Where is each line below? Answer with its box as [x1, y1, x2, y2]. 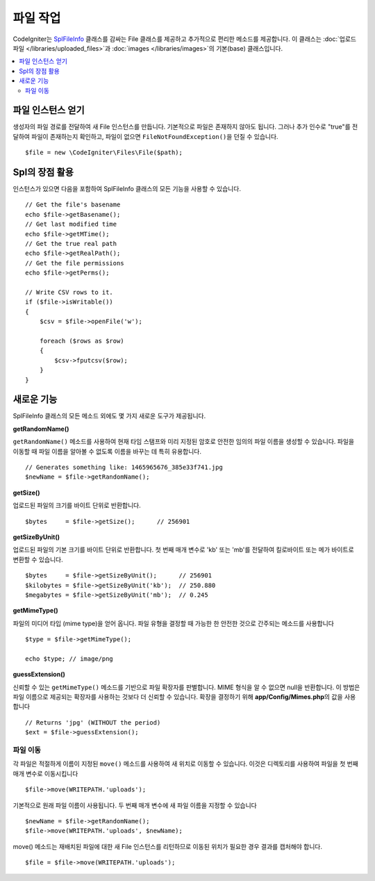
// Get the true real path [25, 240, 117, 248]
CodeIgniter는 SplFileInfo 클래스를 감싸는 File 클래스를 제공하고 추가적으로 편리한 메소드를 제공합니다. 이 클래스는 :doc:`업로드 [12, 35, 357, 43]
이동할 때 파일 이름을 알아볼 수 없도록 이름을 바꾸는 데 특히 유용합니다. [12, 447, 201, 455]
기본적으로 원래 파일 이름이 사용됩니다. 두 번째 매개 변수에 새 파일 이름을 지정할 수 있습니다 [12, 801, 257, 809]
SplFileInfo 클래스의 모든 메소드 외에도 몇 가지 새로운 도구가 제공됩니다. [12, 412, 206, 420]
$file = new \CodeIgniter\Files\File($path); [25, 149, 183, 156]
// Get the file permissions [25, 259, 124, 267]
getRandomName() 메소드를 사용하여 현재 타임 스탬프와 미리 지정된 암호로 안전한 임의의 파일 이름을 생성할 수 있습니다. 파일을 [12, 438, 354, 446]
